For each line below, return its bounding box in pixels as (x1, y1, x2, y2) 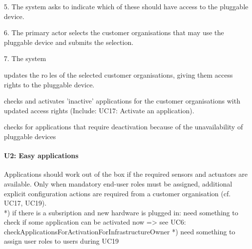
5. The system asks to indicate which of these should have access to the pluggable (4, 1, 249, 11)
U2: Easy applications (4, 150, 79, 161)
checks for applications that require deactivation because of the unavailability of (4, 122, 243, 132)
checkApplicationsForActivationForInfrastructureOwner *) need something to (4, 226, 235, 236)
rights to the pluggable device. (4, 79, 95, 89)
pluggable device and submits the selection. (4, 37, 134, 47)
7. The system (4, 53, 46, 63)
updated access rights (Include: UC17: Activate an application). (4, 105, 194, 115)
